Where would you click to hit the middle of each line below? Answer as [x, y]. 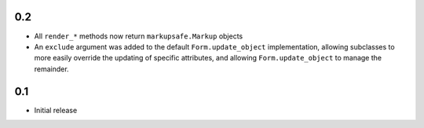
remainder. [52, 69]
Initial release [56, 110]
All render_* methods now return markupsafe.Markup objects [139, 36]
